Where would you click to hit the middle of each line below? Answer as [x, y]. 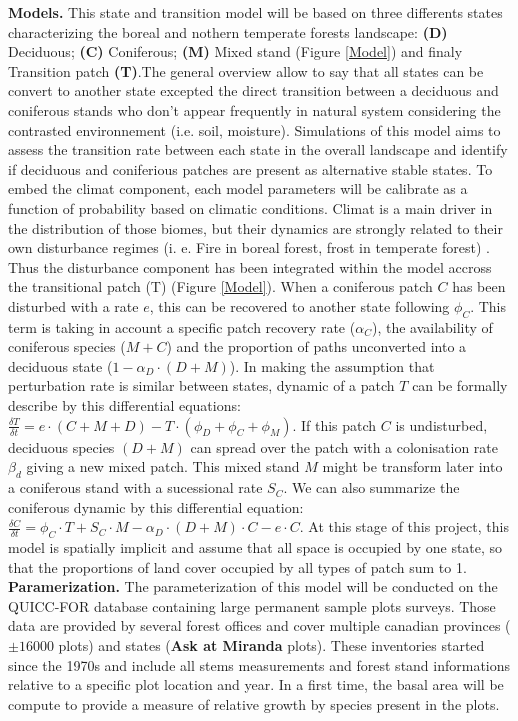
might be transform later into [412, 466]
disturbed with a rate [73, 305]
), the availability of [432, 326]
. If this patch [334, 424]
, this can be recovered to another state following [299, 305]
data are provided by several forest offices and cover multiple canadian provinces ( [259, 625]
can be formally [460, 385]
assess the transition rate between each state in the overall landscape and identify [258, 149]
